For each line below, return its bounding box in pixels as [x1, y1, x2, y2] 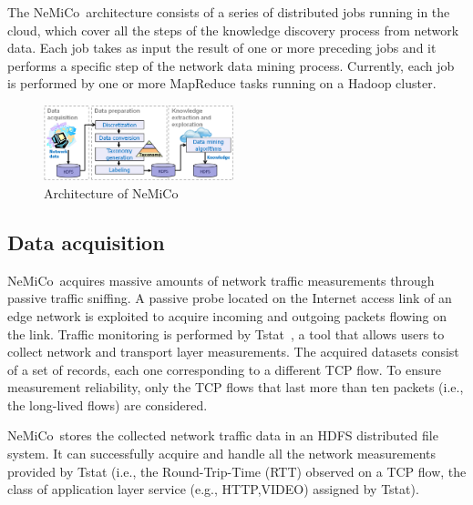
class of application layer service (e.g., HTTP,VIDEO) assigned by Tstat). [7, 480, 419, 499]
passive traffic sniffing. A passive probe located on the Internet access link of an [7, 288, 452, 308]
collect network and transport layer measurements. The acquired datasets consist [7, 342, 459, 361]
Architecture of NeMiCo [44, 183, 179, 202]
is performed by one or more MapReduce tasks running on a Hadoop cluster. [7, 74, 437, 93]
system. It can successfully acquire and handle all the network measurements [7, 444, 436, 463]
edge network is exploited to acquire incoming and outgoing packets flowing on [7, 306, 447, 325]
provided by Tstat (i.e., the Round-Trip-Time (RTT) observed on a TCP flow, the [7, 461, 467, 480]
